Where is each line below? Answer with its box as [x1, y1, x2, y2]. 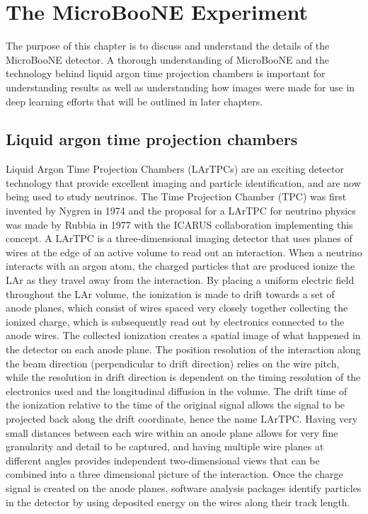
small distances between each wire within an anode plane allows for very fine [6, 425, 338, 440]
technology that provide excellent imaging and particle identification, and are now [6, 175, 361, 190]
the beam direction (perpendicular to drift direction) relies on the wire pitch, [6, 355, 340, 370]
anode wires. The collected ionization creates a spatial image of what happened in [6, 328, 361, 343]
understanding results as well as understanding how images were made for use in [6, 79, 355, 94]
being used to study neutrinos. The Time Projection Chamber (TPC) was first [6, 189, 347, 204]
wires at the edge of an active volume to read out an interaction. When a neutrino [6, 244, 362, 259]
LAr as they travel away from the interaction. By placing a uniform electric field [6, 273, 355, 287]
